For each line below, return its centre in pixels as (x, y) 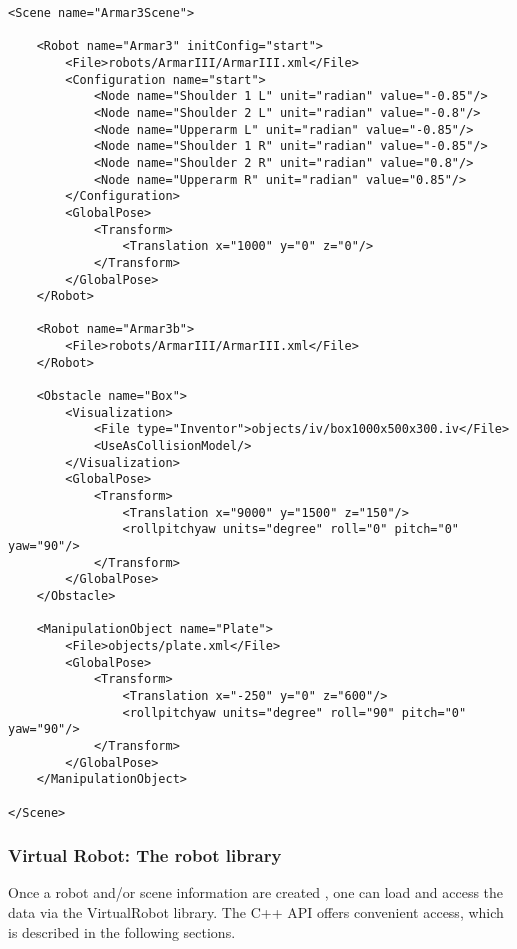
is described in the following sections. (122, 931)
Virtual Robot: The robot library (145, 855)
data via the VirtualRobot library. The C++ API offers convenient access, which (256, 911)
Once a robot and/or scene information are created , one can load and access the (256, 892)
